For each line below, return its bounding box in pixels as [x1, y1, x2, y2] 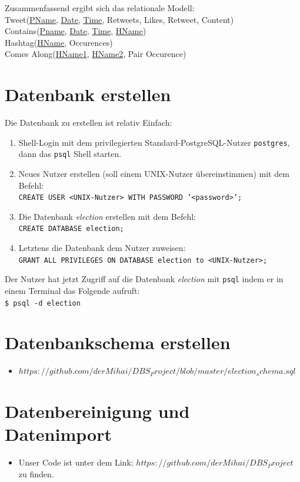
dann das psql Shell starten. [18, 148, 122, 160]
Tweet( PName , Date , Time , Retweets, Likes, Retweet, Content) [5, 13, 234, 25]
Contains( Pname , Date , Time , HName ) [5, 25, 146, 37]
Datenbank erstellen [5, 82, 171, 106]
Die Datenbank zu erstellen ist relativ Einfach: [5, 116, 172, 129]
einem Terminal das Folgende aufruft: [5, 284, 140, 296]
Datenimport [5, 422, 112, 446]
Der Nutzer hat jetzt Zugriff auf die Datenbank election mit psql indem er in [5, 273, 284, 285]
